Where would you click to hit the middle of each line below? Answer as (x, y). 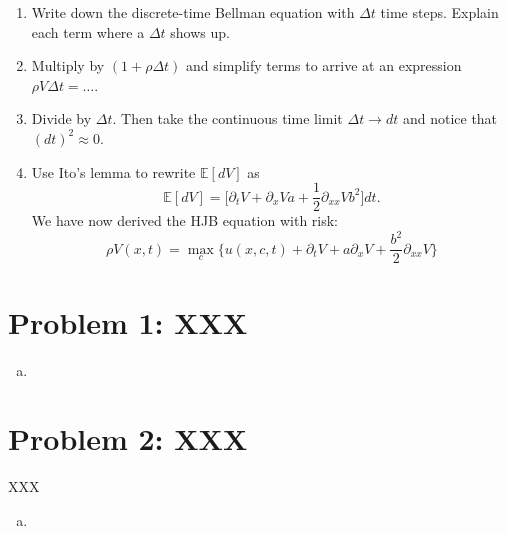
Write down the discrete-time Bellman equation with (193, 12)
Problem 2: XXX (128, 438)
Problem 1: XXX (128, 321)
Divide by (61, 118)
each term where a (88, 31)
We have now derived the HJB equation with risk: (185, 220)
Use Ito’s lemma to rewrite (113, 171)
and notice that (450, 118)
